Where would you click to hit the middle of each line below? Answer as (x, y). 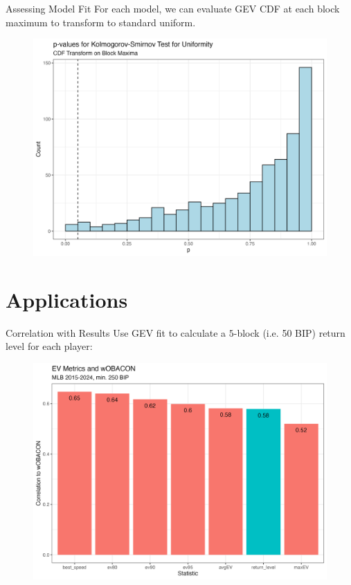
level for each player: (49, 346)
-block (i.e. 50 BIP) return (289, 332)
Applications (67, 299)
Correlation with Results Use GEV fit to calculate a (116, 332)
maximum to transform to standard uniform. (101, 22)
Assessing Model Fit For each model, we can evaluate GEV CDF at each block (173, 8)
